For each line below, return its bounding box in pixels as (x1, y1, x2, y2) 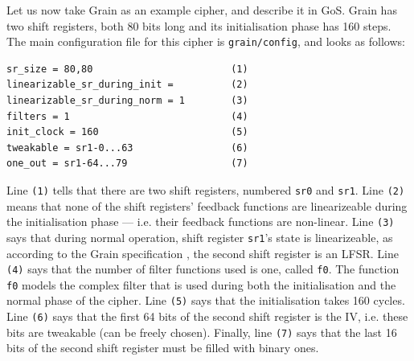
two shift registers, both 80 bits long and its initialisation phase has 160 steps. (6, 17, 391, 34)
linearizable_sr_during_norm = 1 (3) (6, 95, 248, 107)
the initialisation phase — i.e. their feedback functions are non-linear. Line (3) (6, 213, 395, 230)
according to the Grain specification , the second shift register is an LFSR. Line (6, 244, 399, 261)
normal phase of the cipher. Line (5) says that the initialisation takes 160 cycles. (6, 292, 405, 309)
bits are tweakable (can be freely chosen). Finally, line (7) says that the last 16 (6, 323, 397, 340)
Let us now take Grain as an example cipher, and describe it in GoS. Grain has (6, 2, 397, 18)
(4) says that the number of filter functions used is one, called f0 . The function (6, 260, 400, 277)
